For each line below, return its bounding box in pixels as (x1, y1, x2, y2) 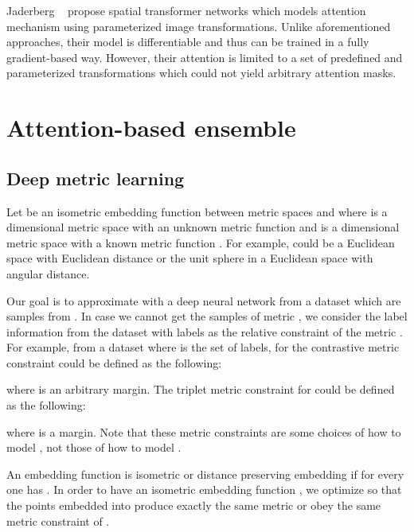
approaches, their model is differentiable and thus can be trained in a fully (6, 33, 369, 50)
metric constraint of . (6, 512, 110, 529)
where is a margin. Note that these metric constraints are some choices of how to (6, 423, 401, 440)
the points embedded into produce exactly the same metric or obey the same (6, 497, 381, 514)
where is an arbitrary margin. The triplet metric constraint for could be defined (6, 381, 395, 398)
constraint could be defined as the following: (6, 354, 222, 371)
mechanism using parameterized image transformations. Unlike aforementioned (6, 17, 391, 34)
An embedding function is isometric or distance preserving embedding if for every (6, 465, 404, 482)
